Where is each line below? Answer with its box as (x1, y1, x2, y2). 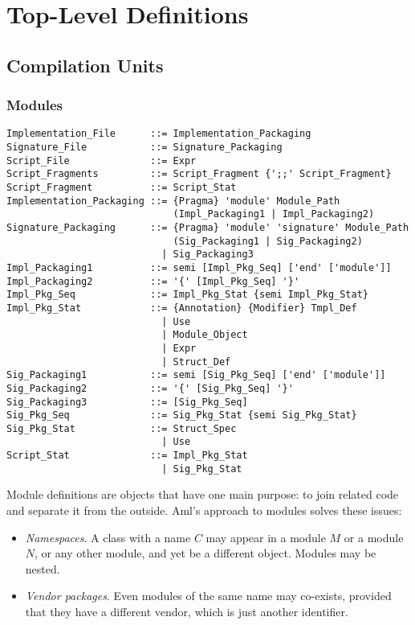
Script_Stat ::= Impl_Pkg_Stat (6, 450, 248, 462)
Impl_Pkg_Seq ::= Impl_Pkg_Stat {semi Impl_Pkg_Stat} (6, 289, 369, 301)
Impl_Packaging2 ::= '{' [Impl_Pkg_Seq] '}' (6, 275, 300, 287)
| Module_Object (161, 329, 248, 341)
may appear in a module (205, 528, 326, 545)
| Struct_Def (161, 356, 231, 368)
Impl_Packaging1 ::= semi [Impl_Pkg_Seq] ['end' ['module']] (6, 261, 392, 273)
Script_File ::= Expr (6, 154, 197, 167)
